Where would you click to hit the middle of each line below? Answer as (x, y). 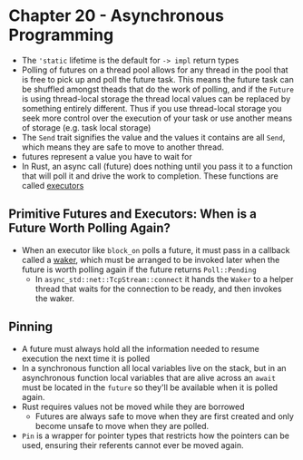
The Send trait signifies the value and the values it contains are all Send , (153, 137)
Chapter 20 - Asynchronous (116, 16)
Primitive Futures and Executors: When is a (133, 214)
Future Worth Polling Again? (90, 228)
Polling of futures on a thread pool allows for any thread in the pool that (155, 70)
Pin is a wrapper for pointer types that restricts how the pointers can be (155, 436)
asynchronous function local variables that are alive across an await (148, 377)
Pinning (31, 327)
